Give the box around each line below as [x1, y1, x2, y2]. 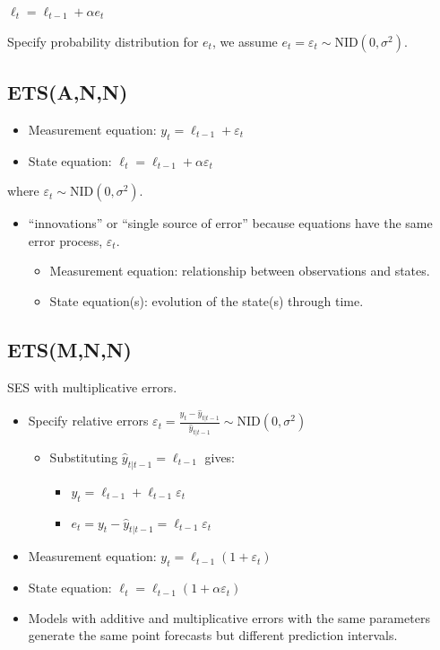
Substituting [49, 448, 118, 467]
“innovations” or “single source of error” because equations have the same [28, 214, 433, 233]
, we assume [211, 31, 278, 50]
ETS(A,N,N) [7, 77, 128, 105]
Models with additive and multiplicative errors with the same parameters [28, 608, 430, 627]
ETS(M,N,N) [7, 335, 132, 363]
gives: [204, 448, 236, 467]
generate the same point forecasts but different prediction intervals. [28, 626, 398, 645]
